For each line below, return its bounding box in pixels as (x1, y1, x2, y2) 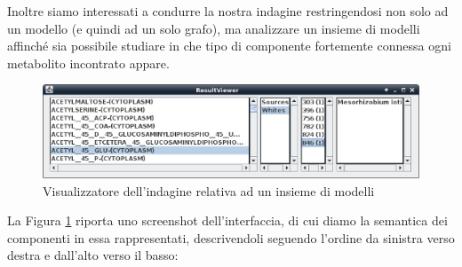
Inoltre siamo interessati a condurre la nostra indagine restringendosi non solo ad (7, 2, 449, 20)
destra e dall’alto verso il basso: (7, 246, 179, 264)
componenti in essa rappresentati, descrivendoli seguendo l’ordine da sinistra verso (7, 228, 455, 247)
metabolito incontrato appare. (7, 53, 170, 72)
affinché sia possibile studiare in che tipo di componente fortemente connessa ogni (7, 36, 451, 55)
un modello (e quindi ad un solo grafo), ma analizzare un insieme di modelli (7, 19, 420, 37)
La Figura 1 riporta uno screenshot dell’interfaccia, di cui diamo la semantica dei (7, 211, 448, 230)
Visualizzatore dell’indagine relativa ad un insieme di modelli (43, 181, 375, 200)
